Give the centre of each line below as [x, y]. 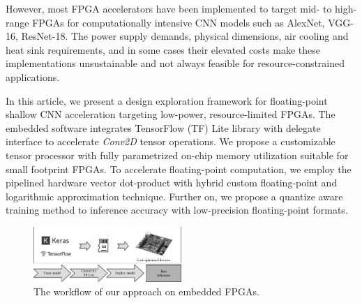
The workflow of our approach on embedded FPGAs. [146, 291]
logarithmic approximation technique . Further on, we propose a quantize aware [174, 196]
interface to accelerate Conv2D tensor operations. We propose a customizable [171, 141]
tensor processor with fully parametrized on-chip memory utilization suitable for [177, 155]
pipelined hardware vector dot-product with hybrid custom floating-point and [172, 183]
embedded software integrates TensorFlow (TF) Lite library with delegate [163, 127]
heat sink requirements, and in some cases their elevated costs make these [163, 49]
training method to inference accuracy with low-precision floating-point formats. [177, 210]
